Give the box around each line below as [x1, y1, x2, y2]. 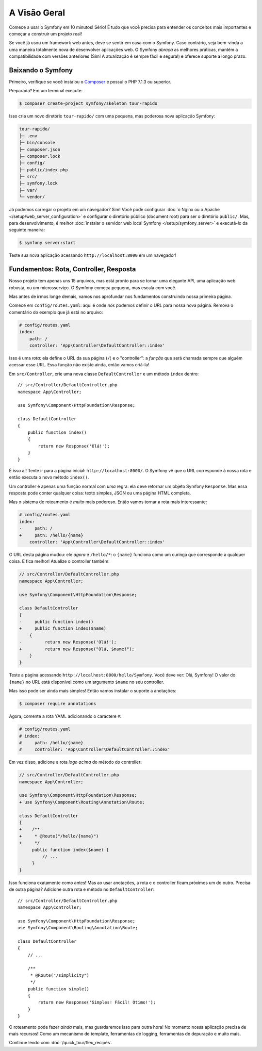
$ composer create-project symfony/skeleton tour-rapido [19, 101, 158, 106]
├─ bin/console [19, 140, 55, 146]
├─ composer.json [19, 147, 61, 152]
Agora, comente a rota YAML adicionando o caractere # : [9, 713, 122, 719]
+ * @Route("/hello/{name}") [19, 833, 99, 839]
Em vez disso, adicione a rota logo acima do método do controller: [9, 759, 142, 765]
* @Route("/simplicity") [30, 972, 90, 978]
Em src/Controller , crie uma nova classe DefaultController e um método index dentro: [9, 371, 199, 377]
